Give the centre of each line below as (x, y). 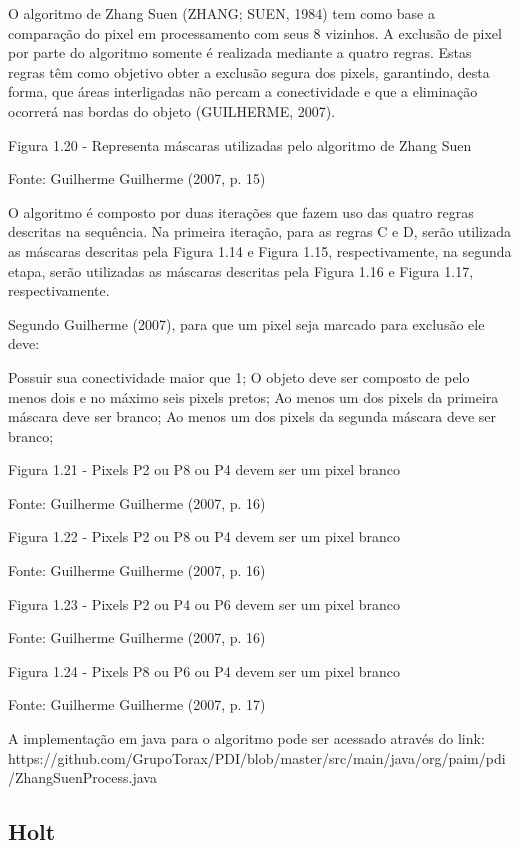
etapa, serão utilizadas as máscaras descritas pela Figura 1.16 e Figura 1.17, (241, 270)
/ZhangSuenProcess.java (82, 777)
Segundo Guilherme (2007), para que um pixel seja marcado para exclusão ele (246, 323)
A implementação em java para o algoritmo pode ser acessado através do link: (246, 738)
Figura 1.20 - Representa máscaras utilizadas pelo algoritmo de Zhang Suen (240, 144)
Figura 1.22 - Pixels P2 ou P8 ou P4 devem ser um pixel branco (204, 536)
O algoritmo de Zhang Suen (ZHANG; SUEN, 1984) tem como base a (221, 13)
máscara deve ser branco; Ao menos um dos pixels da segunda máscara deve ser (252, 416)
